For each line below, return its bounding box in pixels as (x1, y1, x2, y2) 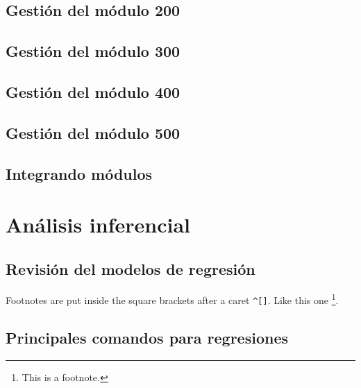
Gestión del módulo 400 (6, 81, 180, 102)
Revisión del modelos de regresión (6, 258, 255, 279)
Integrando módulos (6, 162, 153, 184)
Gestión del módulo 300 (6, 40, 180, 62)
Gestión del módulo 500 (6, 121, 180, 143)
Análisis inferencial (6, 210, 190, 239)
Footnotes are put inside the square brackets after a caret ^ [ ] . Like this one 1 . (6, 291, 339, 307)
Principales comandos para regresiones (6, 327, 288, 348)
